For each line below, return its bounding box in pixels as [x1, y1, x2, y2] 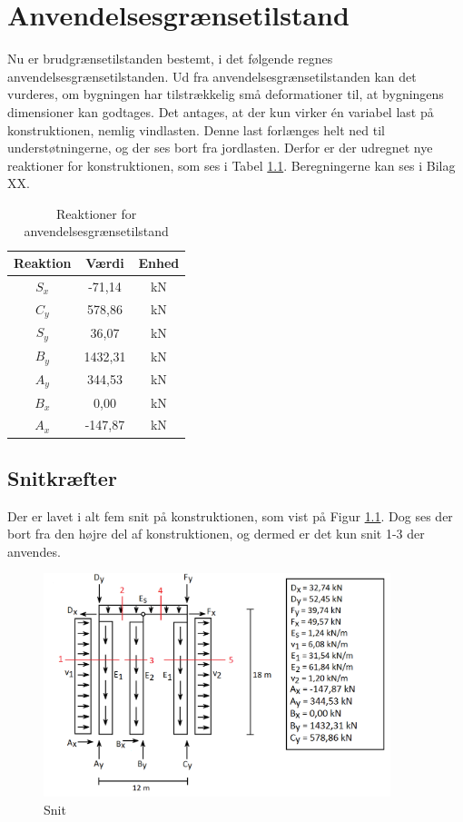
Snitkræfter [7, 463, 117, 491]
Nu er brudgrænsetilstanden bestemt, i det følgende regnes [7, 49, 333, 68]
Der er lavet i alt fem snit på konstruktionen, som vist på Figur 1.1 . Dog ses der [7, 506, 453, 525]
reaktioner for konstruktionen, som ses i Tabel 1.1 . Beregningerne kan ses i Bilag [7, 155, 456, 174]
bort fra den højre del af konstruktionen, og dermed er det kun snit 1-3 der [7, 524, 425, 543]
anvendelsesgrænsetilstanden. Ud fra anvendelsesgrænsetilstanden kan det [7, 66, 417, 85]
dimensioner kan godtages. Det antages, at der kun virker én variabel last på [7, 102, 434, 121]
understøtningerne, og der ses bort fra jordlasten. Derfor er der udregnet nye [7, 138, 433, 157]
